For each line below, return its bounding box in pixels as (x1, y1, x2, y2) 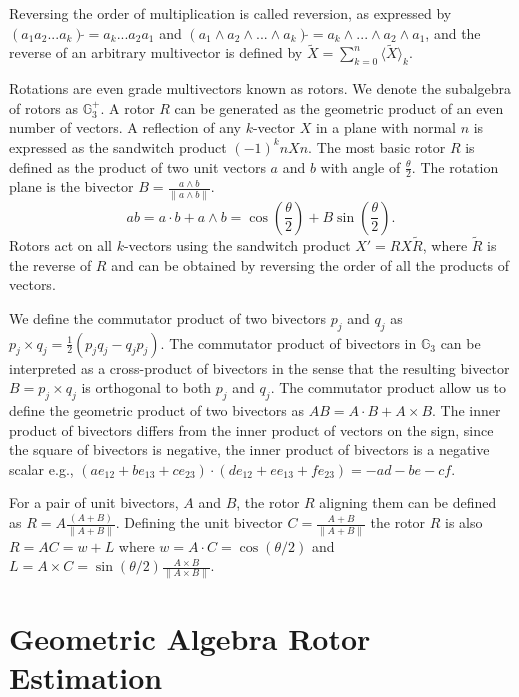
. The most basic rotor (308, 136, 446, 157)
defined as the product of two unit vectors (9, 156, 266, 177)
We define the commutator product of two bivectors (9, 307, 327, 328)
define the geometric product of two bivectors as (9, 399, 305, 420)
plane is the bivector (9, 176, 134, 197)
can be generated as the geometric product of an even (174, 97, 504, 118)
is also (445, 512, 483, 533)
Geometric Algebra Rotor (9, 617, 371, 658)
